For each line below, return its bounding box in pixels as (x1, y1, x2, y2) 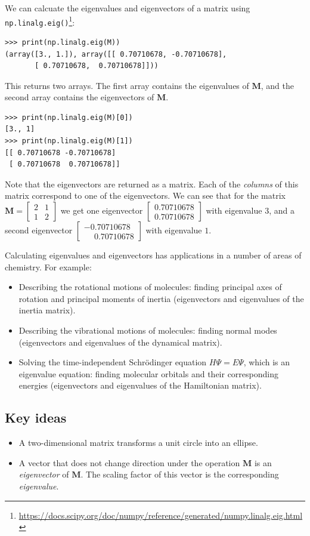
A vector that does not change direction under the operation (18, 456, 240, 469)
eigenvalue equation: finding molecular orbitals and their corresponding (18, 367, 278, 380)
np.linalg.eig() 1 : (5, 14, 75, 28)
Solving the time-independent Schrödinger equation (18, 356, 207, 368)
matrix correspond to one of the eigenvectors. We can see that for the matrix (5, 189, 286, 202)
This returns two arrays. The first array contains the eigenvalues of (5, 79, 249, 91)
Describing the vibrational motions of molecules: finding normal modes (18, 324, 277, 336)
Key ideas (5, 408, 67, 427)
